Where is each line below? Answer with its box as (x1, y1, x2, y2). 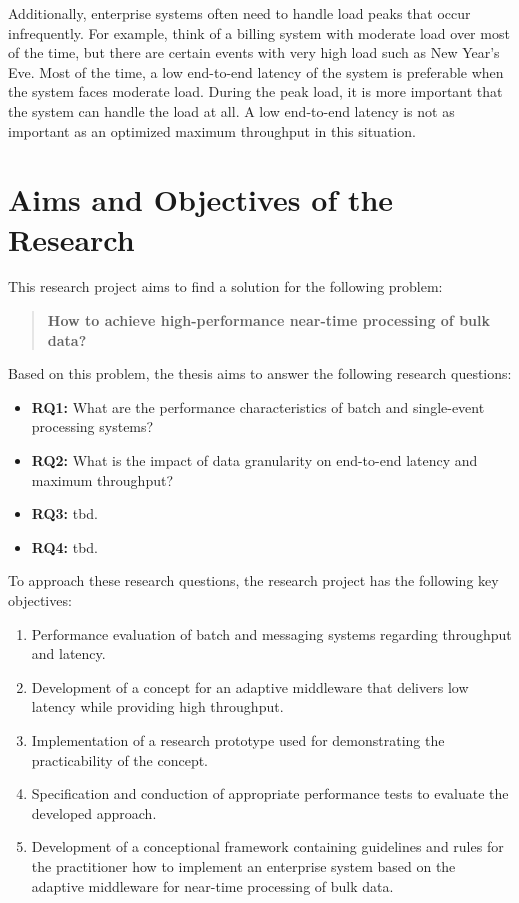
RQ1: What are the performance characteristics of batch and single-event (31, 396, 485, 417)
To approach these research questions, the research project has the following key (8, 570, 499, 591)
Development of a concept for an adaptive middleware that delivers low (31, 676, 469, 697)
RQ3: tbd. (31, 503, 99, 524)
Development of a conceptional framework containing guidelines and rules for (31, 836, 504, 857)
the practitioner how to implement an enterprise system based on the (31, 855, 456, 876)
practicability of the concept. (31, 749, 209, 770)
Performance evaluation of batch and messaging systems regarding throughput (31, 623, 512, 644)
